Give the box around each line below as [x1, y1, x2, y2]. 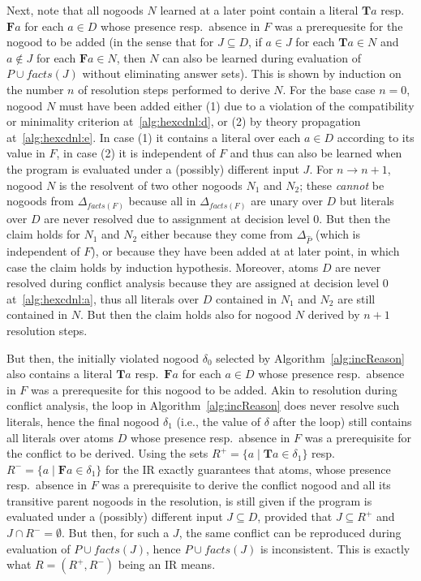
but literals [339, 192, 394, 209]
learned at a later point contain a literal [160, 2, 359, 18]
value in [6, 144, 45, 161]
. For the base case [282, 80, 376, 97]
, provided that [257, 508, 333, 525]
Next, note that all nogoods [6, 2, 144, 18]
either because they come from [140, 226, 294, 243]
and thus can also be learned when [230, 144, 402, 161]
